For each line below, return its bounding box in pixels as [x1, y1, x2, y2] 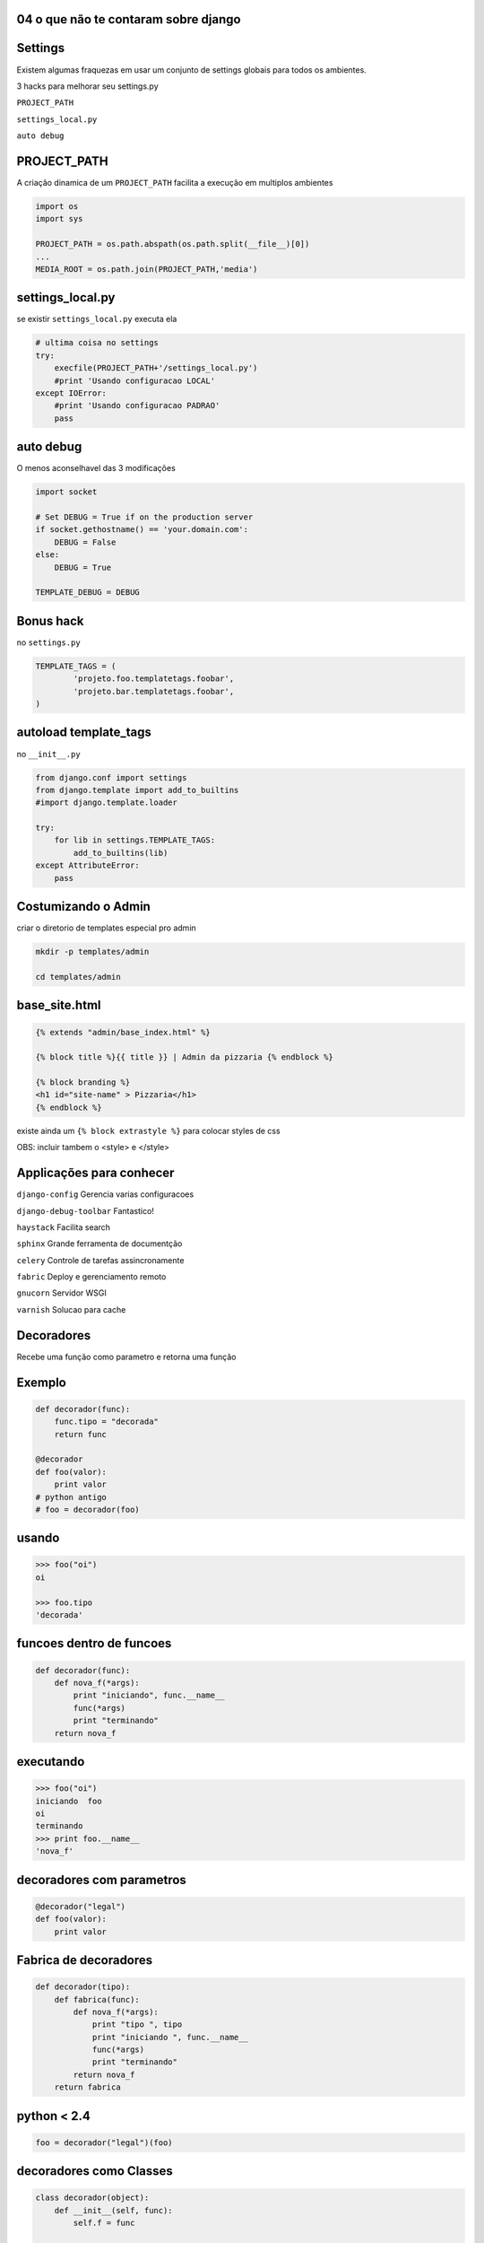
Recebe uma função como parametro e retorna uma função [16, 1351, 237, 1362]
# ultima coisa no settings [35, 337, 159, 348]
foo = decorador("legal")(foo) [35, 2137, 174, 2148]
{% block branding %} [35, 1078, 131, 1087]
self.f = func [73, 2218, 135, 2229]
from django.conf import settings [35, 772, 187, 782]
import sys [35, 214, 83, 224]
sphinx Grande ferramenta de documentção [16, 1238, 183, 1249]
